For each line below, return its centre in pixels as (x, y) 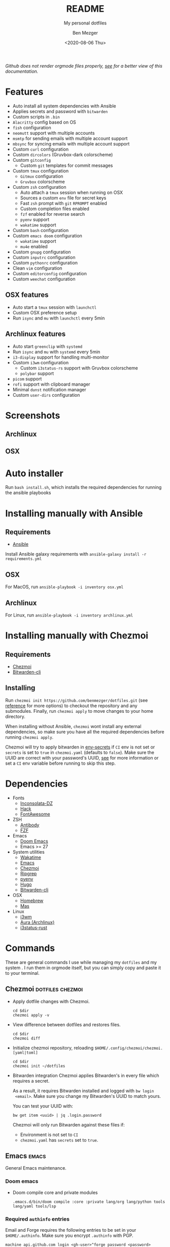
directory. (15, 716)
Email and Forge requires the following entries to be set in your (71, 1230)
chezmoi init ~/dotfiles (39, 1066)
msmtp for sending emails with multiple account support (70, 138)
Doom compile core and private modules (55, 1192)
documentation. (22, 71)
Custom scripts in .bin (36, 117)
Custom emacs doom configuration (47, 236)
